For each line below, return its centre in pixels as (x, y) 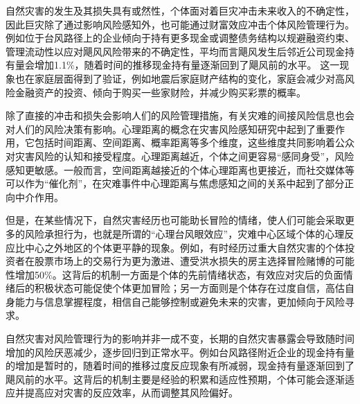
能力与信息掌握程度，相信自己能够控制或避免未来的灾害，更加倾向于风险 (180, 301)
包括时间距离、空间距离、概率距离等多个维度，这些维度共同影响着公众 (194, 142)
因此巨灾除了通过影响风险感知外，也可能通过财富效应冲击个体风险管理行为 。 (180, 24)
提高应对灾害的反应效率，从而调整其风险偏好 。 (131, 393)
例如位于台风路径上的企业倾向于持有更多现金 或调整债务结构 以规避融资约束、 (180, 38)
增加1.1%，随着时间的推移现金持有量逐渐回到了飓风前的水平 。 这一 (187, 65)
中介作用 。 (39, 196)
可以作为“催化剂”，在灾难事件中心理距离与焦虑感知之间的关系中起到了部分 (175, 183)
